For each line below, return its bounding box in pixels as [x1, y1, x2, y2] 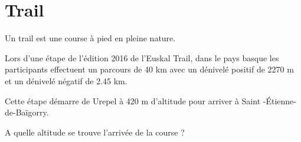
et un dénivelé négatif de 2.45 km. [5, 74, 127, 87]
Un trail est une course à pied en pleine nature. [5, 32, 176, 44]
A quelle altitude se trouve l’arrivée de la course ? [5, 126, 185, 138]
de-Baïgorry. [5, 106, 49, 118]
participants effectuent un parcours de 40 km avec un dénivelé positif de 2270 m [5, 63, 294, 75]
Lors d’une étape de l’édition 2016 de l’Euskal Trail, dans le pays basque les [5, 51, 279, 64]
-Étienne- [263, 94, 296, 107]
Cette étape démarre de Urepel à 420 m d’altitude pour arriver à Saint [5, 94, 261, 107]
